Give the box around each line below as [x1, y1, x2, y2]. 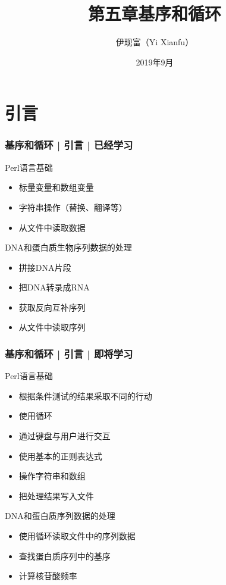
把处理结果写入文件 [18, 489, 94, 502]
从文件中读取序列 [18, 321, 86, 333]
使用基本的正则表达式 [18, 449, 102, 462]
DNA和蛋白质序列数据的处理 [5, 509, 115, 522]
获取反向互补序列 [18, 301, 86, 313]
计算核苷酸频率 [18, 570, 77, 582]
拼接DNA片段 [18, 261, 71, 273]
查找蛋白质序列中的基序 [18, 549, 111, 562]
